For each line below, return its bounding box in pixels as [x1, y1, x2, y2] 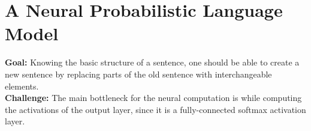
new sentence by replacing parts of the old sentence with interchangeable [5, 67, 272, 80]
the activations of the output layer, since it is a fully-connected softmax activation [5, 103, 306, 115]
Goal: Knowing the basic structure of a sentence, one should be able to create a [5, 56, 300, 69]
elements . [5, 79, 39, 92]
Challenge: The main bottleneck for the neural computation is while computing [5, 91, 302, 104]
